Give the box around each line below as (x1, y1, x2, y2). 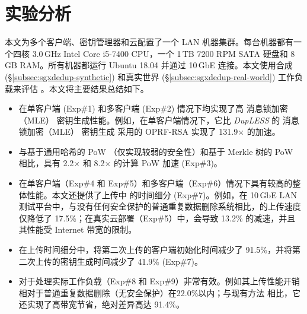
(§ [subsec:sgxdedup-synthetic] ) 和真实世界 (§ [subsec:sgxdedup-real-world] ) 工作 (5, 70, 295, 83)
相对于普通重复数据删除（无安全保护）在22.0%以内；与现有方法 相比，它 (18, 286, 301, 299)
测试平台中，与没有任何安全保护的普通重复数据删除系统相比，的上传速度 (18, 200, 301, 212)
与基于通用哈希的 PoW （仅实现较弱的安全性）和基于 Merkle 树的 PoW (18, 145, 293, 157)
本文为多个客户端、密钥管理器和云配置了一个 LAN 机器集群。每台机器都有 (5, 36, 294, 48)
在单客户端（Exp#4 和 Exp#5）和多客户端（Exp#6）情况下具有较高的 (18, 177, 293, 189)
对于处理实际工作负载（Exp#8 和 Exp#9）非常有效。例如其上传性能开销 (18, 275, 300, 287)
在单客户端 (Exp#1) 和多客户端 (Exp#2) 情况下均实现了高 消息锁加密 (18, 102, 288, 115)
